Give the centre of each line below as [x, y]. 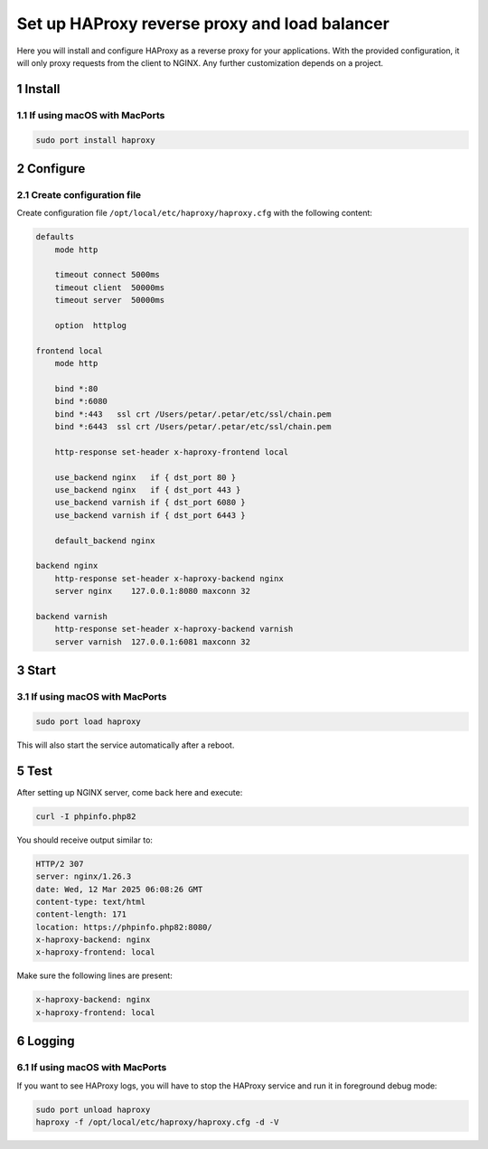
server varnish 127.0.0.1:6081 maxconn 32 [152, 641]
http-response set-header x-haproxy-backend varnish [174, 629]
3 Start [36, 670]
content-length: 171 [81, 914]
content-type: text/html [91, 901]
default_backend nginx [105, 541]
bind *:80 [76, 388]
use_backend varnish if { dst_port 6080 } [150, 503]
